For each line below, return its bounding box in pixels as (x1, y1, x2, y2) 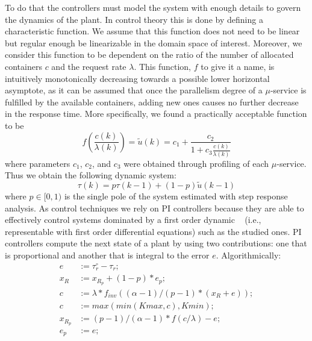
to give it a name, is (201, 60, 275, 72)
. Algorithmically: (216, 248, 281, 261)
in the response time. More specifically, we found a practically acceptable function (5, 107, 307, 120)
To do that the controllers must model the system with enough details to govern (5, 1, 301, 13)
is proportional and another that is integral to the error (5, 248, 210, 261)
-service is (270, 84, 307, 96)
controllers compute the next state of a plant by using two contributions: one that (5, 237, 307, 249)
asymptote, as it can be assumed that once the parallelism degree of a (5, 84, 263, 96)
